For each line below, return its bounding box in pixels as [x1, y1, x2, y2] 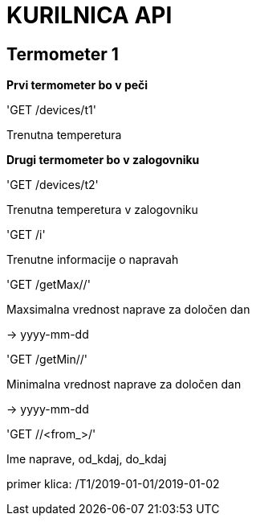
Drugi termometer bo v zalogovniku [6, 153, 200, 167]
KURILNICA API [6, 2, 173, 29]
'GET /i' [6, 228, 46, 242]
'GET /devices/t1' [6, 103, 96, 117]
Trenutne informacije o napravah [6, 253, 179, 267]
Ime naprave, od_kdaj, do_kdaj [6, 452, 167, 467]
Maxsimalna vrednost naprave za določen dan [6, 302, 250, 317]
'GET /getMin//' [6, 352, 88, 367]
